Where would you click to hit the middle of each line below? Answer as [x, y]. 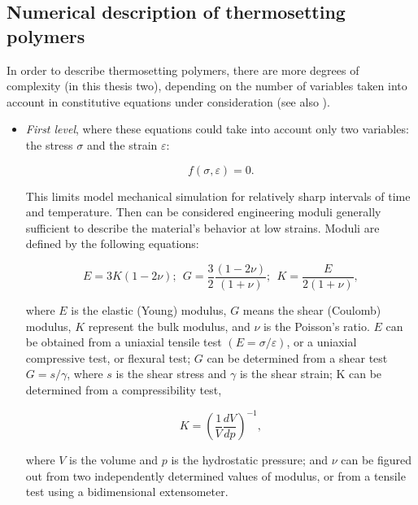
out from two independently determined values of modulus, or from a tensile [216, 475]
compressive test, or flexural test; [108, 357]
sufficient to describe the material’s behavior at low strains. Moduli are [202, 227]
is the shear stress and [171, 374]
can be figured [377, 460]
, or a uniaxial [322, 342]
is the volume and [114, 460]
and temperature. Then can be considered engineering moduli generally [203, 212]
